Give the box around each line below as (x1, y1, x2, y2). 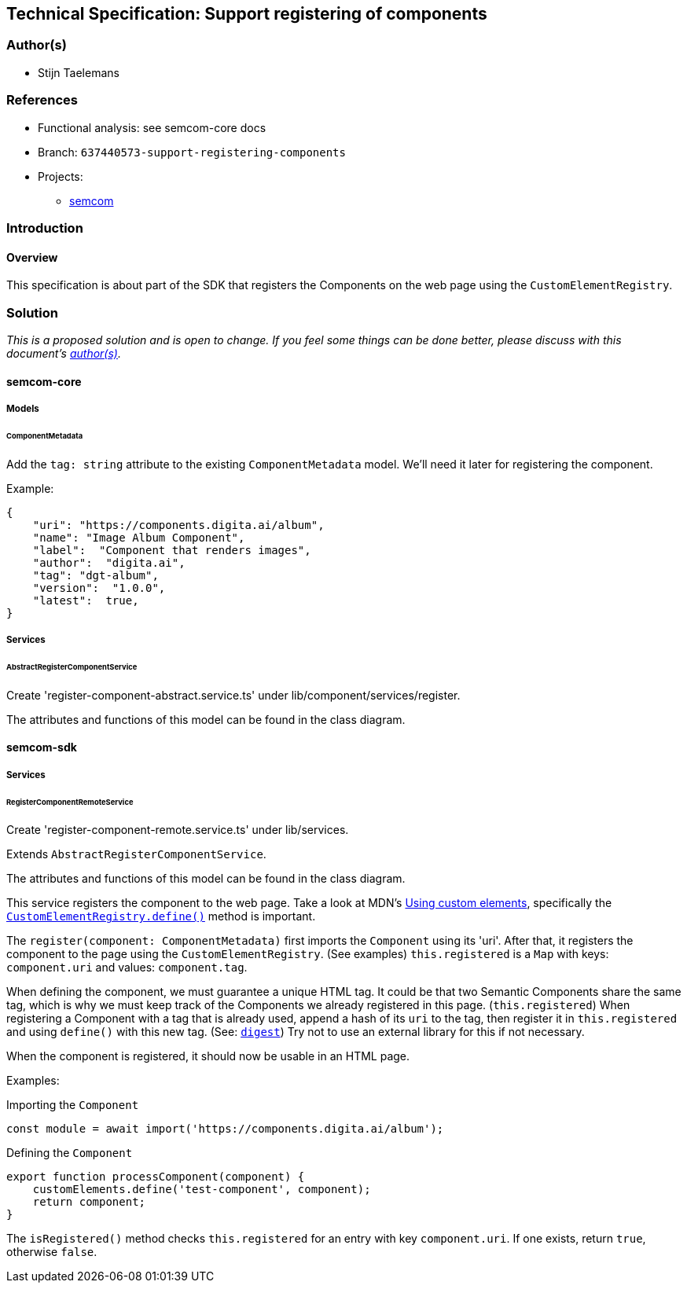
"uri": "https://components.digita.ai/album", (32, 518, 325, 531)
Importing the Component (6, 1098, 139, 1112)
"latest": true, (32, 593, 139, 607)
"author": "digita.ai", (32, 556, 186, 569)
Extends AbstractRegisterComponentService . (6, 847, 266, 861)
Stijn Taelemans (38, 65, 119, 79)
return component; (32, 1195, 146, 1209)
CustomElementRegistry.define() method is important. (6, 909, 316, 924)
